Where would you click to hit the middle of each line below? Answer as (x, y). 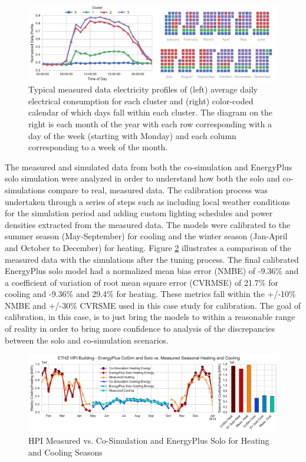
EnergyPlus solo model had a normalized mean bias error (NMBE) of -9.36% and (152, 271)
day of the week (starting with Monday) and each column (132, 135)
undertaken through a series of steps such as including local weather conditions (147, 201)
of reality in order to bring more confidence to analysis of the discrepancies (140, 329)
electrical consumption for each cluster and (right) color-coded (141, 100)
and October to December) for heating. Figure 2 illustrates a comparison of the (148, 247)
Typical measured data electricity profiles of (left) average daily (143, 89)
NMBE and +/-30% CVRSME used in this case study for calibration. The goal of (153, 305)
